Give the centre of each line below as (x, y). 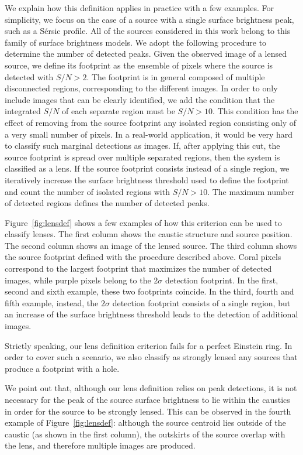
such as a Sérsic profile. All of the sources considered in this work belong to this (148, 31)
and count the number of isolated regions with (87, 191)
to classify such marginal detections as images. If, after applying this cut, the (142, 146)
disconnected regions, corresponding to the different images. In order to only (141, 88)
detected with (29, 76)
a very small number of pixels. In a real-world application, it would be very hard (149, 134)
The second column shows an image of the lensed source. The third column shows (151, 245)
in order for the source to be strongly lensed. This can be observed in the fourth (148, 411)
